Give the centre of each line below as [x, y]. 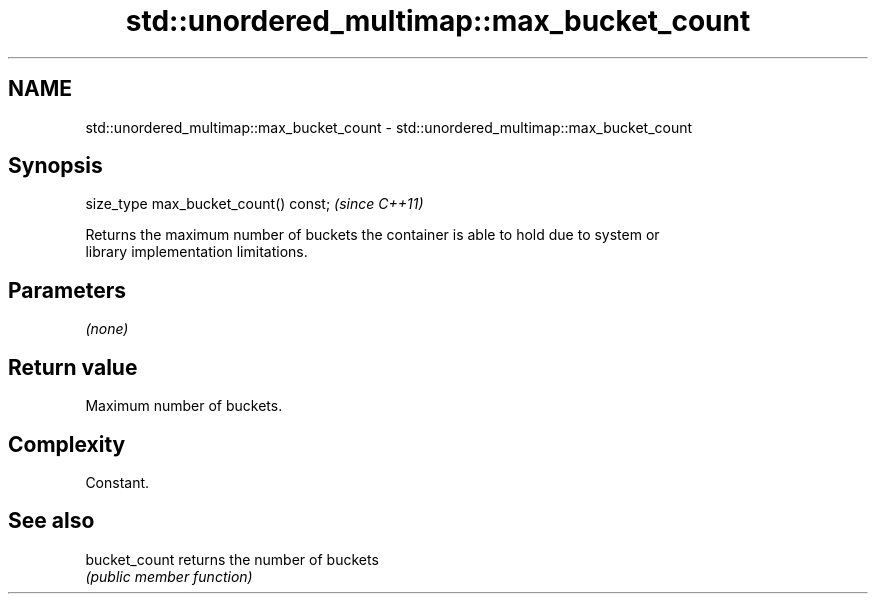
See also [51, 521]
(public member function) [169, 576]
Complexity [67, 444]
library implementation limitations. [196, 252]
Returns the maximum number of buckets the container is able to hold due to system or [372, 235]
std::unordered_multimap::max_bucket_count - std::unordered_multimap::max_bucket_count [389, 127]
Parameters [67, 290]
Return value [73, 367]
